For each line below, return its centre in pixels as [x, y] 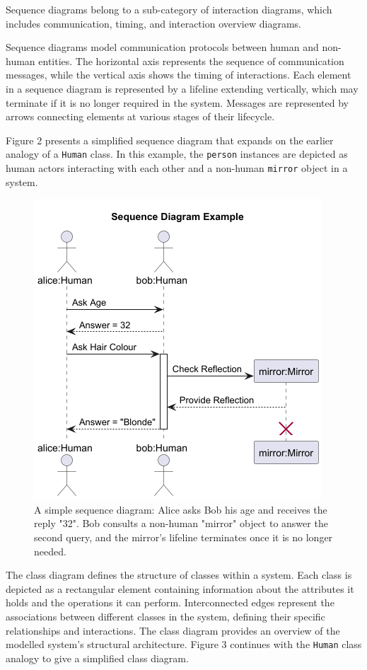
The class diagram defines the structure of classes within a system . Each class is [179, 575]
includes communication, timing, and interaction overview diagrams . [153, 23]
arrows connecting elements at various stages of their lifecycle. [140, 116]
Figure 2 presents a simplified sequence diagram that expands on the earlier [170, 140]
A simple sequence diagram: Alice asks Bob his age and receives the [181, 509]
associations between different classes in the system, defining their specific [165, 616]
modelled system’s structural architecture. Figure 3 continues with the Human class [184, 644]
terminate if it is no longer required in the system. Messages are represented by [177, 102]
